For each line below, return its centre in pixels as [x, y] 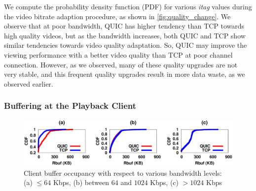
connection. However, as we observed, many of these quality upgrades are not [121, 64]
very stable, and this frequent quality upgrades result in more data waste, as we [125, 74]
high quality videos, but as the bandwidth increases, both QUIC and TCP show [125, 35]
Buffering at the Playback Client [70, 106]
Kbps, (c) [165, 182]
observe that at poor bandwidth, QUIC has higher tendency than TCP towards [124, 26]
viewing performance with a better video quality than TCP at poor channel [118, 54]
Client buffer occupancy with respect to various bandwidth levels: [123, 173]
